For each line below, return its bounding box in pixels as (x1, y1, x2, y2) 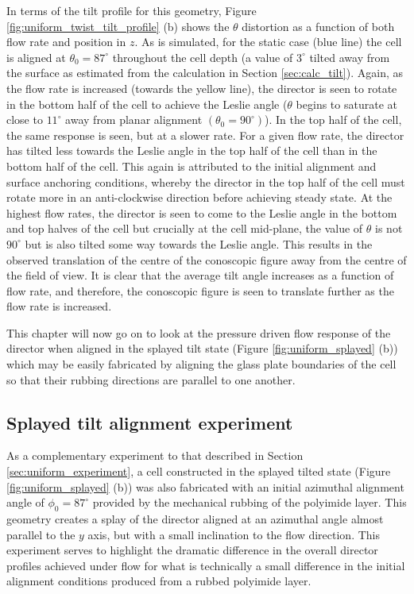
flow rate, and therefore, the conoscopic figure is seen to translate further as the (6, 282, 394, 299)
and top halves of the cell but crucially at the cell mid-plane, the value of (6, 220, 363, 237)
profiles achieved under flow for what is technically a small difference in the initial (6, 557, 405, 573)
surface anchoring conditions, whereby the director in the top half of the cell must (6, 173, 405, 190)
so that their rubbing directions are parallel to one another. (6, 371, 296, 388)
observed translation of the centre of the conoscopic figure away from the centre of (6, 251, 407, 268)
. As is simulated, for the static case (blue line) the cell (134, 33, 402, 50)
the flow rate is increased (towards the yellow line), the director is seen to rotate (6, 79, 397, 96)
